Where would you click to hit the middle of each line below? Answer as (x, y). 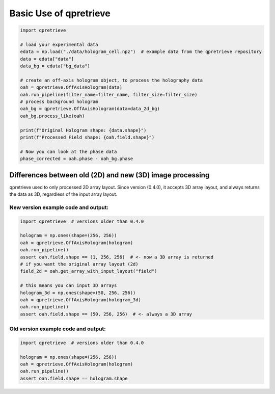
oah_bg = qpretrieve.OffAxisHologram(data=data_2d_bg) (90, 109)
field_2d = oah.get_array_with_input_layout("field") (89, 271)
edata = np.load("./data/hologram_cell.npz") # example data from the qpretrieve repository (141, 52)
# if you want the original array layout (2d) (79, 264)
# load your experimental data (59, 44)
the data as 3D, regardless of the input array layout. (63, 194)
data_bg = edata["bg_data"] (55, 66)
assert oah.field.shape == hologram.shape (74, 378)
